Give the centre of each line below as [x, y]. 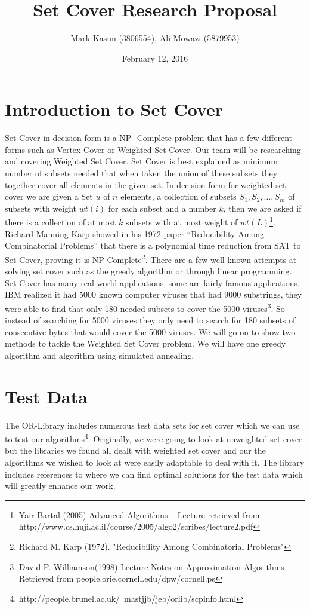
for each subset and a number [162, 208]
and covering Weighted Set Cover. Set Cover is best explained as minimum [142, 161]
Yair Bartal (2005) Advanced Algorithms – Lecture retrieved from [139, 514]
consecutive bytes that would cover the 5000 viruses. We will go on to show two [150, 331]
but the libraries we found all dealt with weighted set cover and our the [135, 450]
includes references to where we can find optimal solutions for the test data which [154, 474]
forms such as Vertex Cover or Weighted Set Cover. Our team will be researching [153, 149]
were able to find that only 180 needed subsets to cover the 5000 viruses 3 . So [145, 307]
